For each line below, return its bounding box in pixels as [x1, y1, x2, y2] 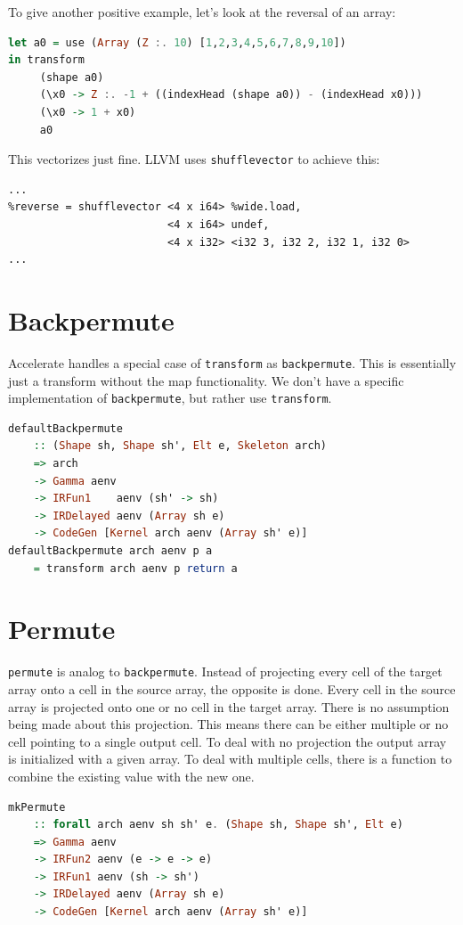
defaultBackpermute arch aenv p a [8, 544, 213, 557]
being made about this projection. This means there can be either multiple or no [8, 715, 449, 733]
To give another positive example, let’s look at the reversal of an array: [8, 3, 396, 20]
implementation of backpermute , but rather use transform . [8, 389, 332, 407]
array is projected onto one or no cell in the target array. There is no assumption [8, 697, 450, 716]
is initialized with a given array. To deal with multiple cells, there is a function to [8, 749, 452, 768]
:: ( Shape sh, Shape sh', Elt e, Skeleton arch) [33, 439, 327, 453]
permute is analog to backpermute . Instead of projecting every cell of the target [8, 662, 443, 681]
